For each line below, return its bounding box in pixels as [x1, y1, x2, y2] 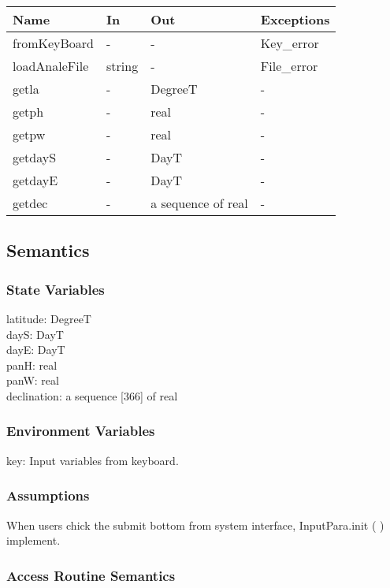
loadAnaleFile [13, 57, 89, 75]
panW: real [6, 372, 59, 389]
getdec [13, 194, 48, 212]
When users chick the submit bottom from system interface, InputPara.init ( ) [6, 516, 384, 533]
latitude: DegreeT [6, 311, 91, 326]
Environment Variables [6, 421, 155, 441]
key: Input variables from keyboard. [6, 452, 179, 468]
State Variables [6, 279, 105, 299]
